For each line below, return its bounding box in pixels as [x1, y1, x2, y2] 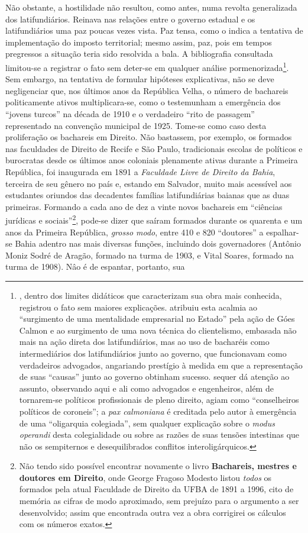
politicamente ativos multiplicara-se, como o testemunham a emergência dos [5, 96, 281, 108]
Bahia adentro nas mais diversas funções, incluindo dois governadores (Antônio [15, 237, 301, 250]
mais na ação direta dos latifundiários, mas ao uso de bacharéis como [19, 335, 270, 348]
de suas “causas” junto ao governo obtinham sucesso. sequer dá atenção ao [19, 370, 290, 383]
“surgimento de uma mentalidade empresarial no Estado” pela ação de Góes [19, 312, 295, 325]
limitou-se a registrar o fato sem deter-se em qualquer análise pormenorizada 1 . [5, 59, 289, 73]
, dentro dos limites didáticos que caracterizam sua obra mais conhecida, [19, 289, 282, 301]
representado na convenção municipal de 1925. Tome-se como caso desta [5, 119, 267, 131]
